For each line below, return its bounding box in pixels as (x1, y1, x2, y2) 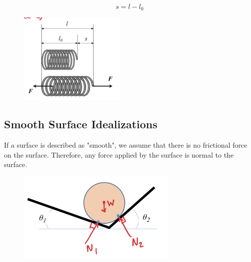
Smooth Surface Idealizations (4, 116, 158, 132)
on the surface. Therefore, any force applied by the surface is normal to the (4, 149, 234, 160)
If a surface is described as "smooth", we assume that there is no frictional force (4, 140, 248, 150)
